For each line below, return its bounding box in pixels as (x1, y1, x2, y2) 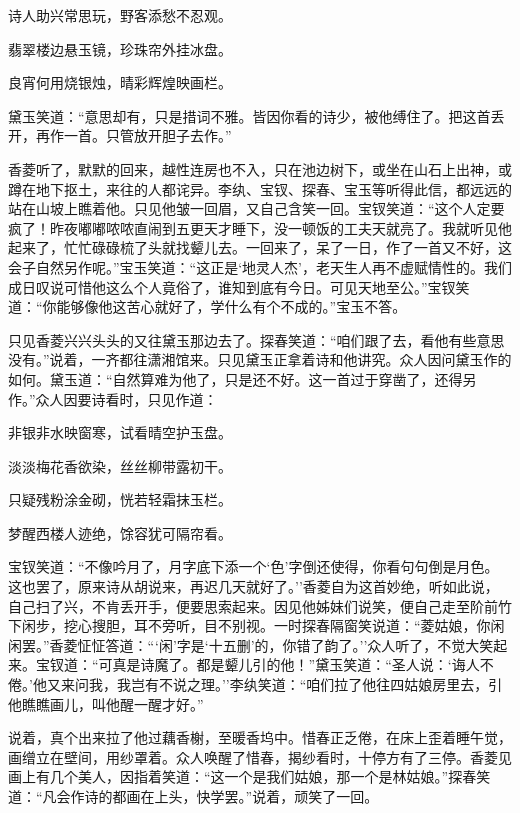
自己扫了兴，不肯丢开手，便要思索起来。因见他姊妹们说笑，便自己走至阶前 (8, 595, 498, 616)
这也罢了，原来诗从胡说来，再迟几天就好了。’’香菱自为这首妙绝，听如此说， (8, 576, 499, 597)
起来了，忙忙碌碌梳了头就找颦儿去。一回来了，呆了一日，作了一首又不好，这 (8, 237, 512, 258)
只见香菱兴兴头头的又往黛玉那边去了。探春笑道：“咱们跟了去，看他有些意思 (8, 329, 505, 350)
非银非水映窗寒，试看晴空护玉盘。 (8, 422, 232, 443)
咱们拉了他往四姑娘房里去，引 (306, 674, 503, 695)
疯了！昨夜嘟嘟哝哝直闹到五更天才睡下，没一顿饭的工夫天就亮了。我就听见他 (8, 217, 512, 238)
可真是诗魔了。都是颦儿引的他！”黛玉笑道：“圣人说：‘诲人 (98, 654, 480, 675)
